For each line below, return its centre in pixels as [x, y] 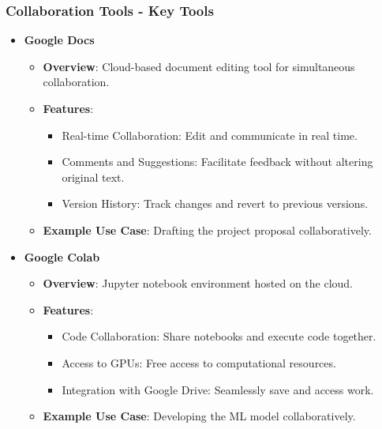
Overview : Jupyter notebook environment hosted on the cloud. [198, 283]
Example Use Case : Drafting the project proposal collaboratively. [207, 230]
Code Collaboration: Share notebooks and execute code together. [219, 336]
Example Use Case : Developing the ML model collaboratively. [199, 416]
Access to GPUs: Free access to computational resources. [199, 362]
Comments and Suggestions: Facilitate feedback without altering [217, 162]
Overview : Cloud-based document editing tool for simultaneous [199, 66]
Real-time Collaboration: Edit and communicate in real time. [210, 135]
